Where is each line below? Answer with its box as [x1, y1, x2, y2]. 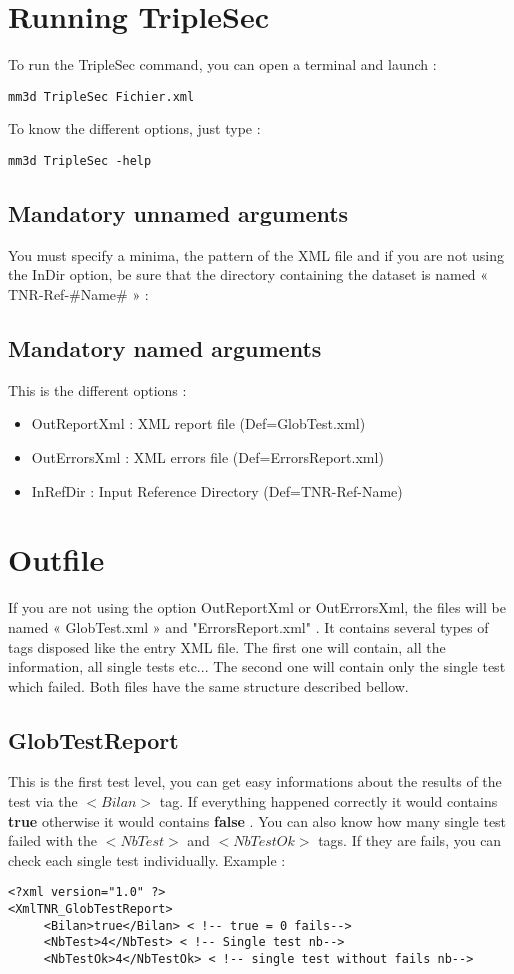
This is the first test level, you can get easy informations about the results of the [8, 771, 502, 792]
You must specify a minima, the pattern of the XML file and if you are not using [8, 244, 504, 265]
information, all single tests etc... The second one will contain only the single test [8, 656, 506, 677]
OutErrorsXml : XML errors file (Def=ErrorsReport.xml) [31, 447, 384, 467]
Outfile [8, 539, 105, 580]
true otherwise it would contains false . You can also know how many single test [8, 810, 507, 831]
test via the [8, 791, 78, 812]
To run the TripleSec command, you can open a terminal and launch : [8, 54, 437, 75]
